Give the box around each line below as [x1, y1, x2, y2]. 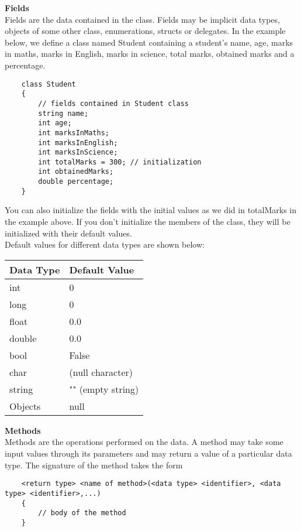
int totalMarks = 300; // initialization [38, 157, 202, 166]
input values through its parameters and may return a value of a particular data [5, 447, 292, 459]
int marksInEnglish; [38, 138, 118, 147]
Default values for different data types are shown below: [5, 238, 205, 251]
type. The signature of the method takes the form [5, 458, 183, 471]
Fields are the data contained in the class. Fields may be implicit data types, [5, 13, 280, 25]
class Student [21, 80, 76, 88]
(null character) [69, 365, 133, 379]
